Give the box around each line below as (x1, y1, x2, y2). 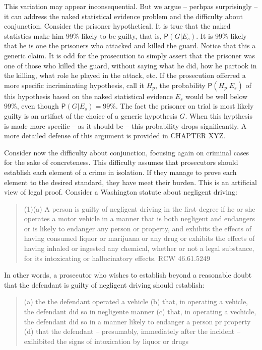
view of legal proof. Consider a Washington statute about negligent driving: (4, 187, 237, 197)
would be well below (185, 91, 248, 101)
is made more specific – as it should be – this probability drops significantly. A (4, 120, 247, 131)
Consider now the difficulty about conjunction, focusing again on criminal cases (4, 147, 249, 157)
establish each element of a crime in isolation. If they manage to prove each (4, 166, 237, 177)
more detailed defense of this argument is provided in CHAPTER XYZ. (4, 130, 226, 141)
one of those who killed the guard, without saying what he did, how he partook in (4, 60, 257, 70)
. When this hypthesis (185, 110, 253, 121)
